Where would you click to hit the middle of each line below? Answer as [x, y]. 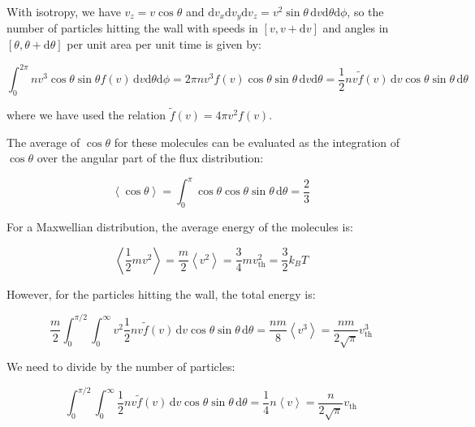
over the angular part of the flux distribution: [150, 158]
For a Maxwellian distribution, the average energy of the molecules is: [180, 227]
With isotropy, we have [64, 11]
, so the [365, 11]
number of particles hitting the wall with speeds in [132, 28]
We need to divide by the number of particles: [121, 367]
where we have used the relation [86, 115]
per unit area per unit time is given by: [164, 44]
